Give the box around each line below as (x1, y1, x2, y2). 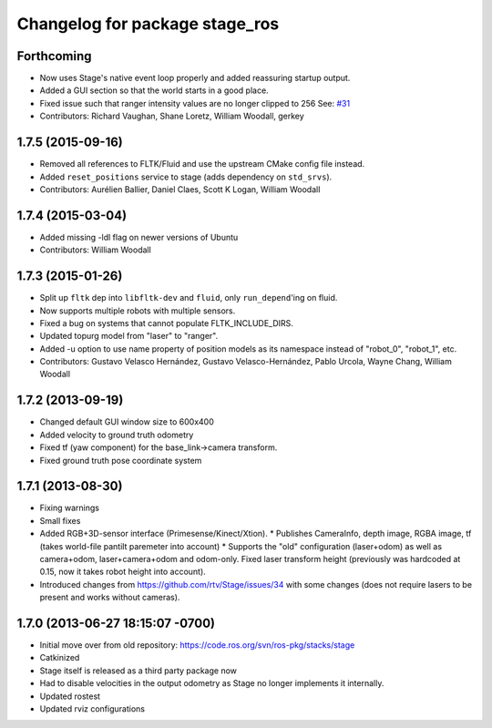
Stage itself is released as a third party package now (39, 665, 237, 676)
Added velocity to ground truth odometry (39, 429, 194, 440)
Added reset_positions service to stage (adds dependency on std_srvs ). (39, 171, 333, 182)
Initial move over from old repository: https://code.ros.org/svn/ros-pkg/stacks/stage (39, 640, 355, 651)
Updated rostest (39, 691, 100, 702)
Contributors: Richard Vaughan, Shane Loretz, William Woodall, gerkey (39, 110, 304, 122)
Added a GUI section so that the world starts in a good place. (39, 85, 269, 96)
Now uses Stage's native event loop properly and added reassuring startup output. (39, 73, 351, 84)
